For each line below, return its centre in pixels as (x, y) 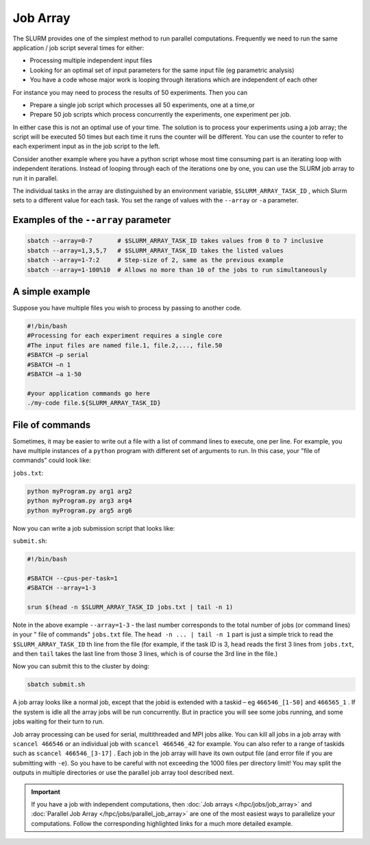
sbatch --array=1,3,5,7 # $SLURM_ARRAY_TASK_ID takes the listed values (156, 250)
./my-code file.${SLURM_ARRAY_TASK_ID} (94, 403)
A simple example (51, 291)
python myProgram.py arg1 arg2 (80, 491)
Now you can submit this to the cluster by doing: (81, 667)
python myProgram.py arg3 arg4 (80, 501)
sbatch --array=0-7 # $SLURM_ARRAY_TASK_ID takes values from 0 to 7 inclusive (175, 241)
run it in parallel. (35, 178)
